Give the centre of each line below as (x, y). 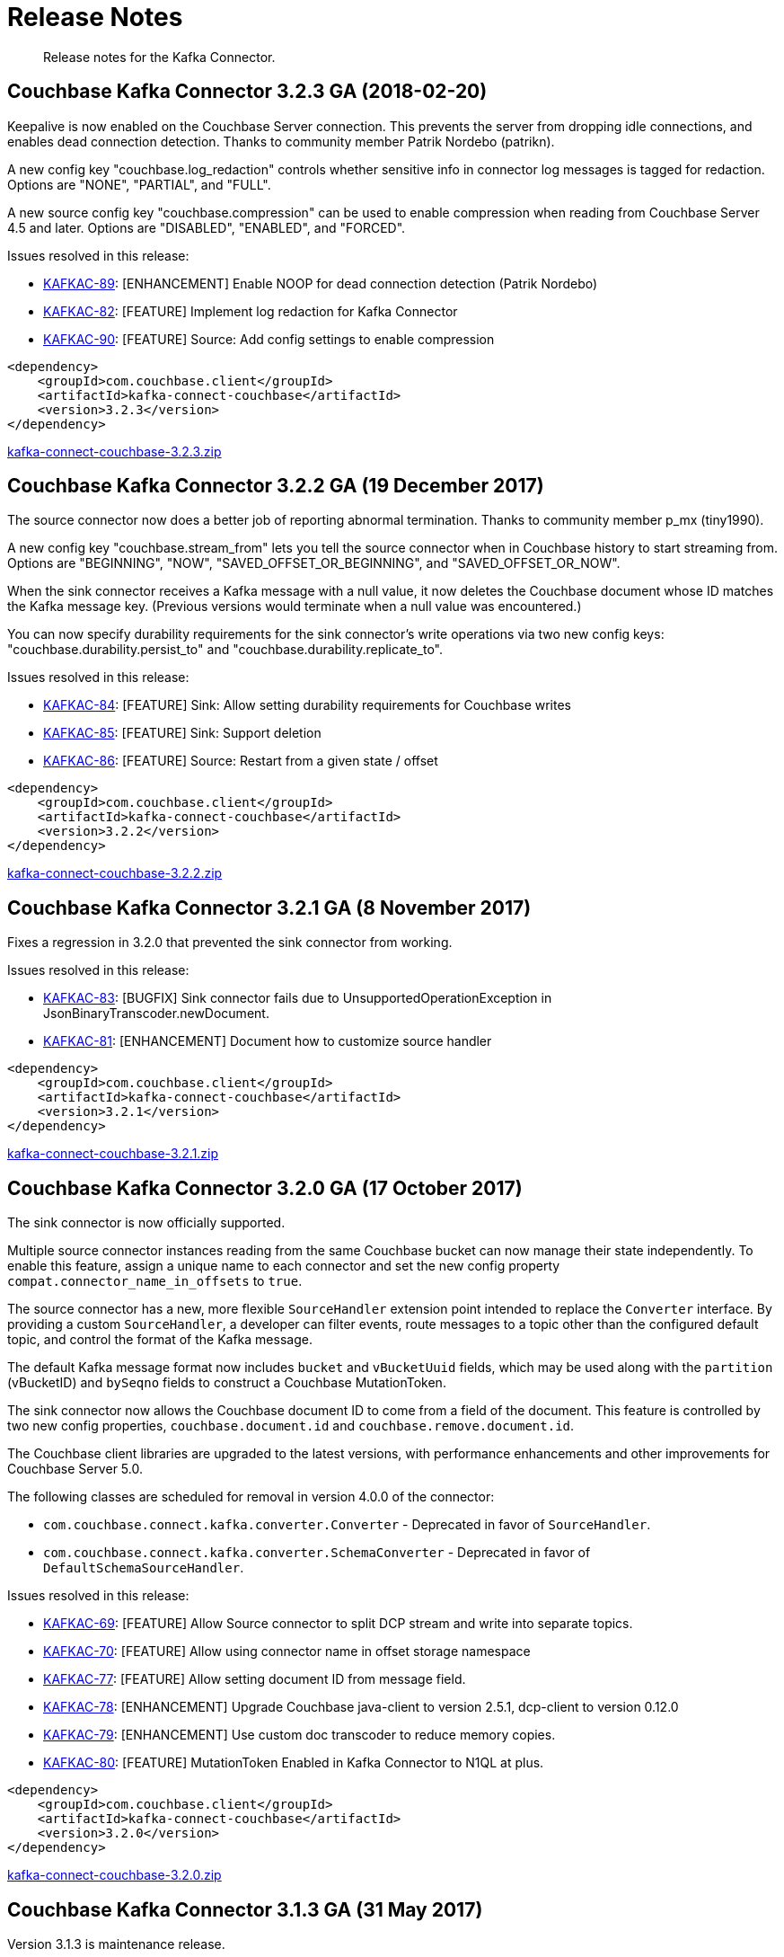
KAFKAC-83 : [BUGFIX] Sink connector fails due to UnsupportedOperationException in (298, 998)
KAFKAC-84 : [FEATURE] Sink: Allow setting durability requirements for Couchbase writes (307, 705)
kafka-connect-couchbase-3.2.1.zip (113, 1154)
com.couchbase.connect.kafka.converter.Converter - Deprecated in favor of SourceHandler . (347, 1525)
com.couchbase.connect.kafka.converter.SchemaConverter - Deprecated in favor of (317, 1553)
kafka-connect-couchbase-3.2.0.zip (115, 1875)
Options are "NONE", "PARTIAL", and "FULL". (139, 184)
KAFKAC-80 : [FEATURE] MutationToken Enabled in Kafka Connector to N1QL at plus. (294, 1763)
